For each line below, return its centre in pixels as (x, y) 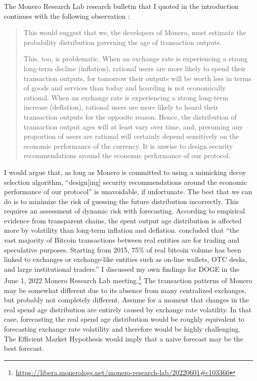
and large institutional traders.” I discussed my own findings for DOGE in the (122, 269)
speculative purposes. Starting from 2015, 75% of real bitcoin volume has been (123, 249)
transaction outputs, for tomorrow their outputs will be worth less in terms (137, 78)
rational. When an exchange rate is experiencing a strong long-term (126, 97)
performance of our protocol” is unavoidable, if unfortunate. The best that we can (128, 191)
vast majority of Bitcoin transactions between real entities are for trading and (122, 240)
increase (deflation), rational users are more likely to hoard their (121, 107)
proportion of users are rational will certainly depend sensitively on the (131, 136)
